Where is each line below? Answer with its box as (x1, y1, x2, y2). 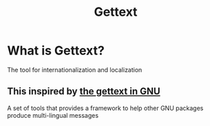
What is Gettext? (7, 43, 105, 59)
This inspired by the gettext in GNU (7, 85, 160, 97)
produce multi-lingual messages (7, 111, 98, 119)
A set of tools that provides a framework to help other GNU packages (7, 104, 204, 112)
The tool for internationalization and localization (7, 65, 143, 74)
